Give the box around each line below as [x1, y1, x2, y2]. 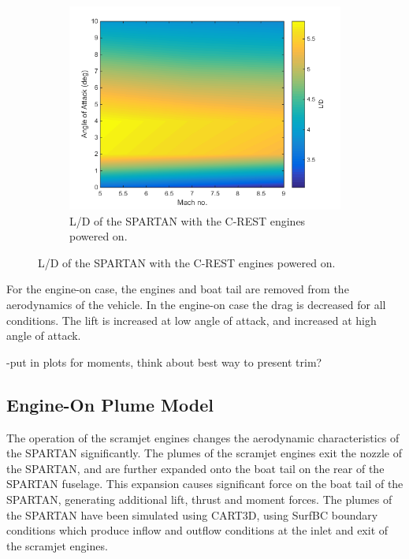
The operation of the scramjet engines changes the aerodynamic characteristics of [6, 429, 400, 445]
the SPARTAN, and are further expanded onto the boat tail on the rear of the [6, 460, 385, 476]
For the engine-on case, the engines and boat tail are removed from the [6, 281, 349, 297]
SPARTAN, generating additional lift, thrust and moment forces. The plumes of [6, 490, 392, 507]
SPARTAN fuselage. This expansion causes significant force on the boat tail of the [6, 475, 403, 492]
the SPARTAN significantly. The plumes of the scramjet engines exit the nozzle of [6, 445, 402, 461]
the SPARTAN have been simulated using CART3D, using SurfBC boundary [6, 506, 378, 523]
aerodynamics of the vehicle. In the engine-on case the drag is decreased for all [6, 296, 386, 312]
